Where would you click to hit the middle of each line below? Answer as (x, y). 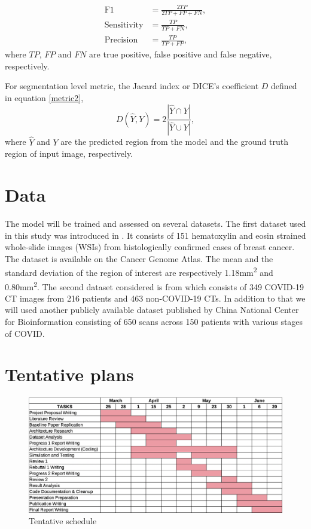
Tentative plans (69, 374)
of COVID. (25, 333)
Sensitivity (124, 25)
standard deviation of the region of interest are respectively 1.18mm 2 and (139, 271)
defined (284, 86)
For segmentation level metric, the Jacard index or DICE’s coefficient (132, 86)
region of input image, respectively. (69, 153)
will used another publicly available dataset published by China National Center (152, 310)
